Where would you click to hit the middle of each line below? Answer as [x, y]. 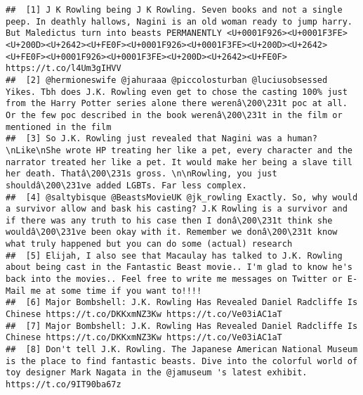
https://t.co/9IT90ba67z [64, 384]
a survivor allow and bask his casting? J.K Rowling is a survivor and [177, 209]
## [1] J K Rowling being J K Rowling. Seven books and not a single [174, 10]
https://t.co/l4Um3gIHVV [64, 69]
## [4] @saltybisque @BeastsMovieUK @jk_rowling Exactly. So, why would [182, 197]
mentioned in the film [59, 127]
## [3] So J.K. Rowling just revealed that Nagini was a [144, 139]
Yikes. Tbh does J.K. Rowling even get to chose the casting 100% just [177, 92]
